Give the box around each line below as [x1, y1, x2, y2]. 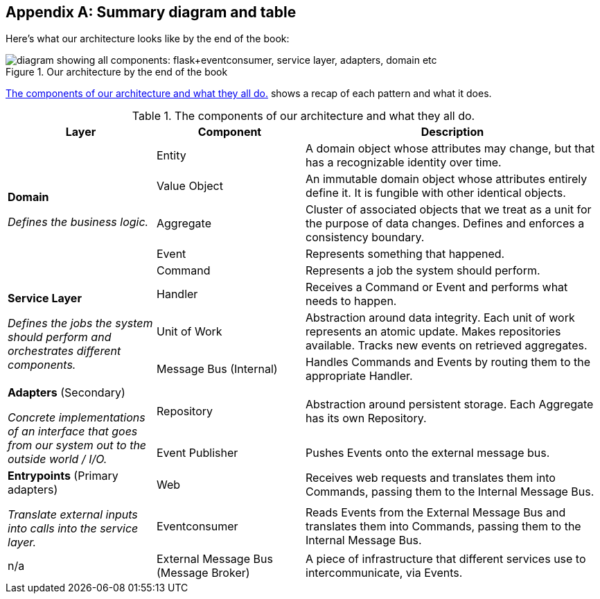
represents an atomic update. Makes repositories [306, 324, 561, 339]
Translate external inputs [8, 507, 138, 522]
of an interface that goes [8, 424, 138, 439]
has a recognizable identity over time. [306, 155, 502, 170]
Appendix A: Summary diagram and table [6, 3, 297, 21]
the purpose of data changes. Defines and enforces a [306, 216, 585, 231]
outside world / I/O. [8, 452, 107, 467]
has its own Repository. [306, 411, 427, 426]
